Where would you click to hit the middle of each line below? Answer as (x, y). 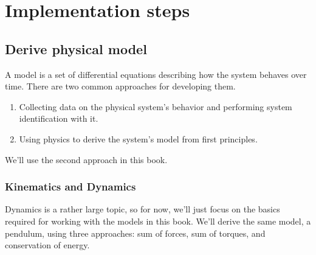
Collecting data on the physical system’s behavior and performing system (156, 106)
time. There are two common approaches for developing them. (120, 86)
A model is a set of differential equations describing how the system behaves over (156, 74)
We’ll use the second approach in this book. (86, 159)
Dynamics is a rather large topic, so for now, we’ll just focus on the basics (143, 209)
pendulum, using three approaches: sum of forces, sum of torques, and (135, 233)
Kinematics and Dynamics (70, 187)
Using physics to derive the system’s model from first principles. (138, 138)
